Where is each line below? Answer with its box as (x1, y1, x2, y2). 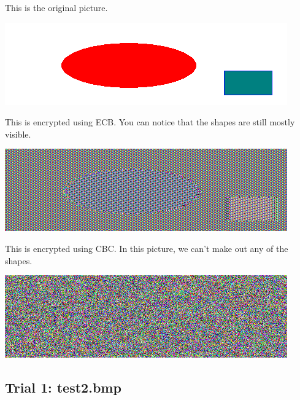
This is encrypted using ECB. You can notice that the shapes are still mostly (5, 116, 295, 128)
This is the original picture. (5, 1, 108, 14)
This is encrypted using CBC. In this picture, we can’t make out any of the (5, 241, 288, 254)
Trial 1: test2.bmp (5, 378, 121, 397)
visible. (5, 127, 31, 140)
